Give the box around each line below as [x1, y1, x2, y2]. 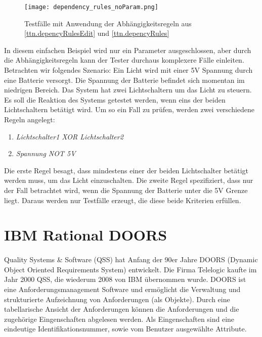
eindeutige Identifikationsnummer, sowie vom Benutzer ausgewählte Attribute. [4, 323, 247, 334]
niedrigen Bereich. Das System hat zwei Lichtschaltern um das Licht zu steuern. [4, 84, 252, 95]
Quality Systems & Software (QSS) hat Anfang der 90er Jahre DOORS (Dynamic [4, 254, 258, 265]
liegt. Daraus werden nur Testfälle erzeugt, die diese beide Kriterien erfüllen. [4, 195, 241, 205]
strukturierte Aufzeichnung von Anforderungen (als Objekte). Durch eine [4, 294, 230, 304]
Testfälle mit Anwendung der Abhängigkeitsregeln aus [24, 18, 192, 28]
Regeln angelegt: [4, 114, 55, 124]
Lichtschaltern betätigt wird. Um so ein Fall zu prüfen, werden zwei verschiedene [4, 104, 255, 115]
